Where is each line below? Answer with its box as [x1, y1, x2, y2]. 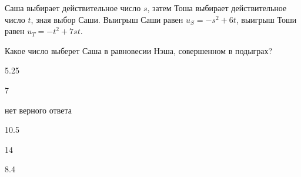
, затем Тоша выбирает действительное [147, 2, 287, 14]
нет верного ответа [5, 103, 72, 116]
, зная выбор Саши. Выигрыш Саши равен [31, 13, 183, 25]
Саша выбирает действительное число [5, 2, 141, 14]
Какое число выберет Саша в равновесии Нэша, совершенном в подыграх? [5, 44, 273, 56]
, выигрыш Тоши [236, 13, 297, 25]
